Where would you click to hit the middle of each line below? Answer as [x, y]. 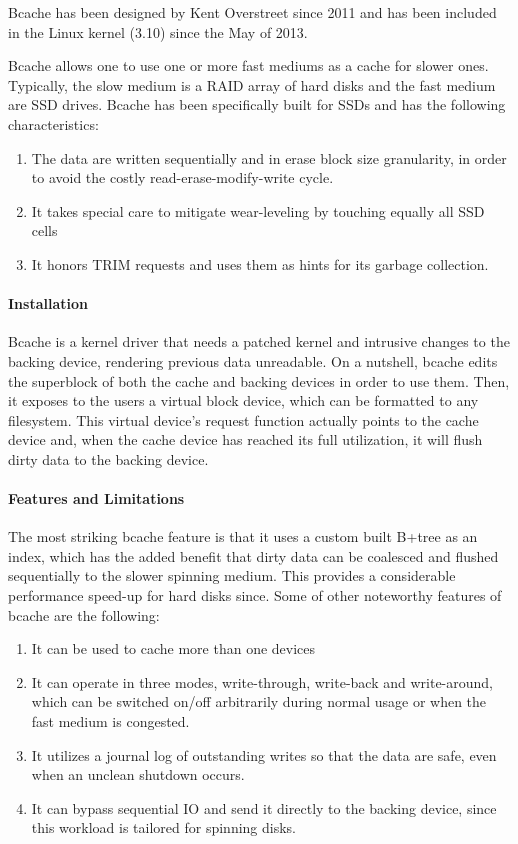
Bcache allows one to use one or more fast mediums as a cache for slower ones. [248, 65]
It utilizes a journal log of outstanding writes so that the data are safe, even [264, 754]
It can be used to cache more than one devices [173, 648]
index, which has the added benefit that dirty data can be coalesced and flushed [253, 555]
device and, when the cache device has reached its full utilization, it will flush [245, 439]
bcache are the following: [84, 614]
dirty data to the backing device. [108, 458]
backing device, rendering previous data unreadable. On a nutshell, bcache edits [253, 360]
